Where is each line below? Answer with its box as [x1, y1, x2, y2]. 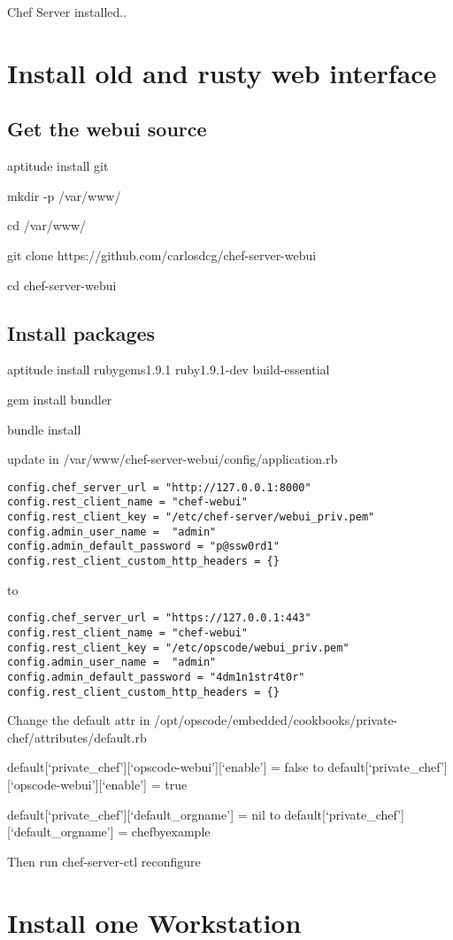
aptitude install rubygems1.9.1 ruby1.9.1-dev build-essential [7, 360, 330, 379]
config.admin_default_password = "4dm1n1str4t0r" [7, 670, 305, 683]
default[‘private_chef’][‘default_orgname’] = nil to [7, 805, 280, 823]
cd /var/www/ [7, 216, 87, 235]
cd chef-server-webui [7, 275, 117, 294]
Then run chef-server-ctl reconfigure [7, 851, 201, 870]
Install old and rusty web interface [7, 54, 437, 90]
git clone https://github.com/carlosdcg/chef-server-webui [7, 245, 317, 264]
